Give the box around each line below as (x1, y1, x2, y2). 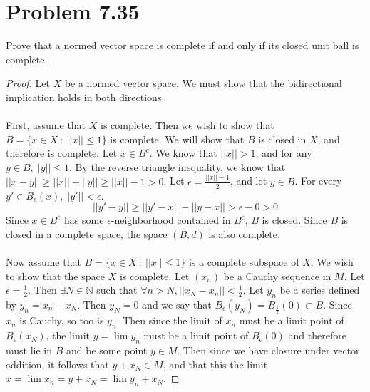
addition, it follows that (6, 356, 109, 371)
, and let (230, 173, 267, 188)
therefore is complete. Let (6, 145, 118, 160)
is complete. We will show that (110, 131, 245, 146)
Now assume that (6, 254, 81, 269)
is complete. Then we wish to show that (100, 118, 274, 133)
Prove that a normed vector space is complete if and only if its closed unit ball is (6, 38, 359, 53)
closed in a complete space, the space (6, 226, 168, 241)
